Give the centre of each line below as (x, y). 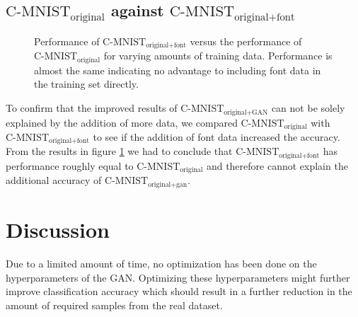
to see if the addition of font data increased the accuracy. (216, 136)
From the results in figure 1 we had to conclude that (119, 151)
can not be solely (308, 108)
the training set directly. (86, 84)
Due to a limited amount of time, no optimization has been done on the (161, 263)
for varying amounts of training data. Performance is (218, 56)
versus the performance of (246, 41)
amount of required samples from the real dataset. (114, 305)
